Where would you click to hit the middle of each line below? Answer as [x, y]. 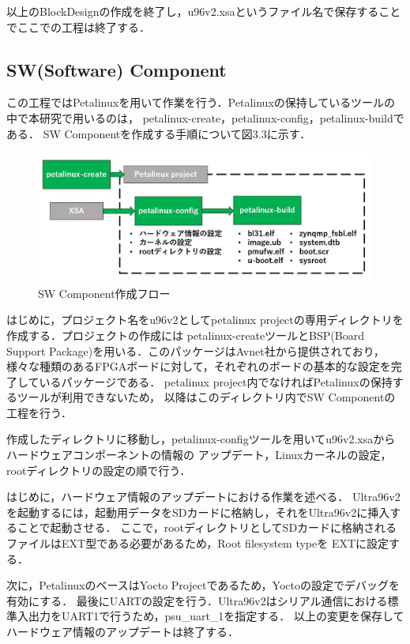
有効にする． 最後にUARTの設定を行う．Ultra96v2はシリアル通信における [197, 600]
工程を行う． [39, 412]
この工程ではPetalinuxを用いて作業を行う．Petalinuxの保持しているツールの [201, 102]
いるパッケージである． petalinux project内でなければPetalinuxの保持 [216, 381]
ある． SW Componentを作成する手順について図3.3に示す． [159, 133]
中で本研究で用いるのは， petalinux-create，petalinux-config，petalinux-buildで [205, 117]
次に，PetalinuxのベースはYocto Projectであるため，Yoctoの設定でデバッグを [203, 585]
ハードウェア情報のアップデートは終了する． [122, 632]
